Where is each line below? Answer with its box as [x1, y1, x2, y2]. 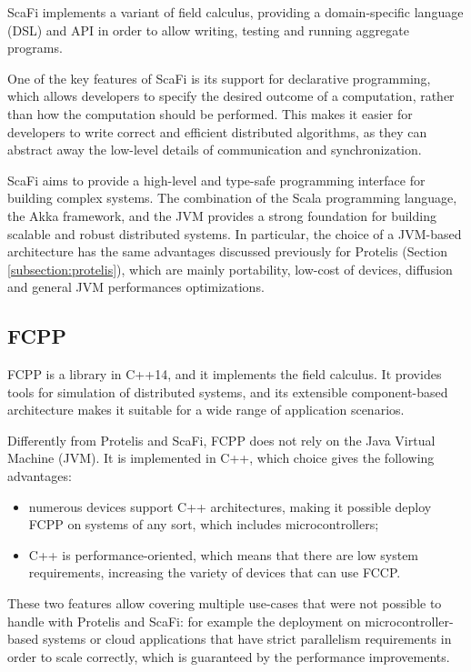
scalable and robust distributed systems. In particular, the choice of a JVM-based [7, 224, 462, 243]
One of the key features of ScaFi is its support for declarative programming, [7, 68, 431, 87]
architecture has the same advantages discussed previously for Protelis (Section [7, 242, 447, 261]
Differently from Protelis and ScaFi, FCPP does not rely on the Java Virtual [7, 430, 436, 449]
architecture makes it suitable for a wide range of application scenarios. [7, 400, 405, 419]
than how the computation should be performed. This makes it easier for [7, 104, 413, 123]
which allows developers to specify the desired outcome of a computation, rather [7, 86, 455, 105]
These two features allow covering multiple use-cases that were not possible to [7, 594, 442, 613]
